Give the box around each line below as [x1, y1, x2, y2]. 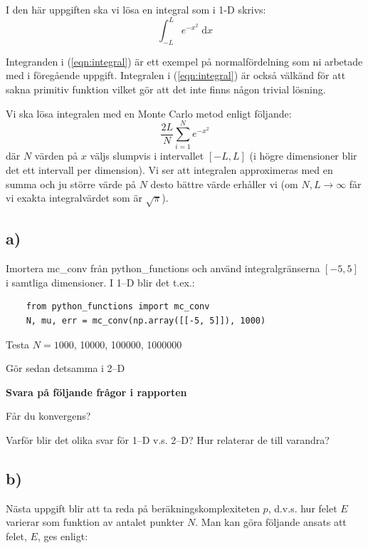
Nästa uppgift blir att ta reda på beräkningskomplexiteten [6, 500, 260, 515]
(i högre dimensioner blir [249, 148, 357, 163]
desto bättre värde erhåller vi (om [150, 176, 298, 191]
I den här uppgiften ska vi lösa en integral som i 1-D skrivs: [6, 2, 266, 16]
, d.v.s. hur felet [268, 500, 337, 515]
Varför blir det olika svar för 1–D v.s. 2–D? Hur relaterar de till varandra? [6, 432, 330, 447]
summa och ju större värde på [6, 176, 137, 191]
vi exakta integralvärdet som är [6, 190, 142, 205]
